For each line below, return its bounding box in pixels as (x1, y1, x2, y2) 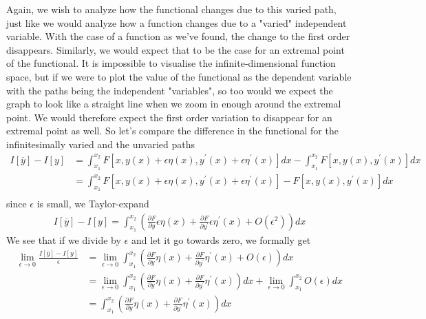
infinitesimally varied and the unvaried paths (6, 136, 195, 151)
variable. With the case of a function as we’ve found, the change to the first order (6, 29, 350, 43)
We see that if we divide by (6, 232, 121, 247)
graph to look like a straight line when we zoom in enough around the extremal (6, 96, 341, 111)
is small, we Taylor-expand (36, 196, 149, 211)
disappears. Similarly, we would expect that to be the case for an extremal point (6, 42, 345, 56)
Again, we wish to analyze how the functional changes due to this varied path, (6, 2, 337, 16)
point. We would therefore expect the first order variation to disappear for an (6, 110, 332, 124)
